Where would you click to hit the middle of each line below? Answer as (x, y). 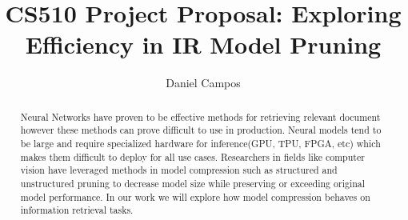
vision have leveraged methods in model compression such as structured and (179, 170)
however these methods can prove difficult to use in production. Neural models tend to (201, 130)
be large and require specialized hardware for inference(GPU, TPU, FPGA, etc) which (200, 144)
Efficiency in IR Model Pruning (203, 44)
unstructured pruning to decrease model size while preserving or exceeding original (193, 183)
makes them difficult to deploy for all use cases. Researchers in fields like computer (192, 156)
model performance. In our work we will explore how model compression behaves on (195, 196)
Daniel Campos (203, 83)
